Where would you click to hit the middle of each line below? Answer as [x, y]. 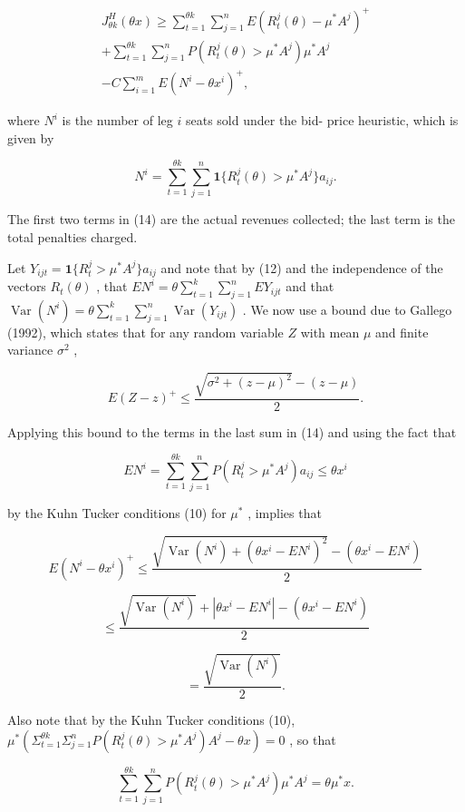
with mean [330, 332]
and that [310, 286]
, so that [313, 739]
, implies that [285, 513]
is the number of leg [117, 120]
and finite [402, 332]
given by [31, 137]
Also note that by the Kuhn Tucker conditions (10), [151, 720]
